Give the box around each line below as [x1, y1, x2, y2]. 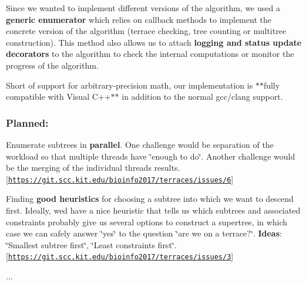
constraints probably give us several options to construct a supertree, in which [6, 215, 288, 228]
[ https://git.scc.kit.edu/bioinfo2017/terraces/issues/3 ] [6, 250, 234, 262]
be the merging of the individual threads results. [6, 161, 180, 174]
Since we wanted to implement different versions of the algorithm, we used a [6, 2, 280, 13]
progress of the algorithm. [6, 59, 99, 71]
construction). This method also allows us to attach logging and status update [6, 36, 302, 48]
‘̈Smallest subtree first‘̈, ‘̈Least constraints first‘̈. [6, 238, 177, 251]
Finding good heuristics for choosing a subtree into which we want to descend [6, 192, 294, 205]
